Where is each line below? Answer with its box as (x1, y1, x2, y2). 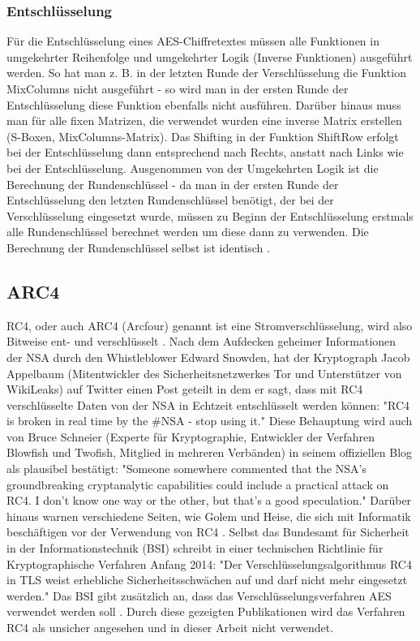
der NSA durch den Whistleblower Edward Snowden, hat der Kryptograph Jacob (6, 348, 410, 365)
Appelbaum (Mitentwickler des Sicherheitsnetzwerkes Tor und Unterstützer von (6, 364, 402, 381)
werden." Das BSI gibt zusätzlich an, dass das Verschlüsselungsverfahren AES (6, 587, 392, 604)
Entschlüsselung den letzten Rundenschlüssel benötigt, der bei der (6, 191, 334, 209)
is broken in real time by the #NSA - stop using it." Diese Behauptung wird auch (6, 412, 413, 429)
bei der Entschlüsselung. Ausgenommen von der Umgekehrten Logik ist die (6, 159, 379, 176)
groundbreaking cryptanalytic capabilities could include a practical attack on (6, 475, 389, 493)
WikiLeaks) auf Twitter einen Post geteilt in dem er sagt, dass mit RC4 (6, 381, 363, 398)
